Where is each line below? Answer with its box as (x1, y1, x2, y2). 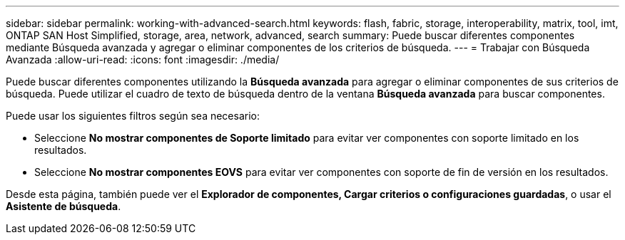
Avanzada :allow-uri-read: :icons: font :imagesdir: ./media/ (6, 53, 280, 66)
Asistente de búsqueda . (6, 200, 121, 212)
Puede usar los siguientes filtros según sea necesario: (6, 110, 260, 122)
